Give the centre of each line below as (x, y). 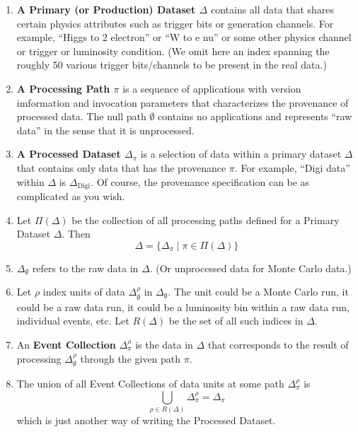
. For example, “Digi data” (292, 167)
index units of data (84, 292)
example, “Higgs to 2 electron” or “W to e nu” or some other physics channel (184, 37)
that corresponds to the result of (278, 344)
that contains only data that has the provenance (121, 167)
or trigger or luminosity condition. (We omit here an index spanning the (173, 51)
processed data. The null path (81, 116)
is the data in (164, 344)
